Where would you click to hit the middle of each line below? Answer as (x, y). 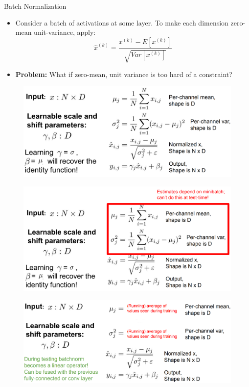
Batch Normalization (35, 6)
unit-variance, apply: (65, 32)
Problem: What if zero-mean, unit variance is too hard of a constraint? (124, 74)
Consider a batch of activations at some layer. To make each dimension (122, 22)
